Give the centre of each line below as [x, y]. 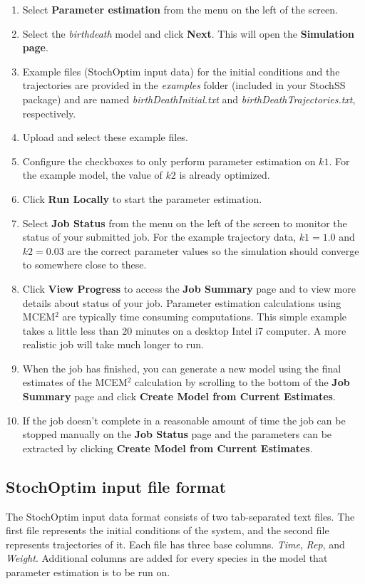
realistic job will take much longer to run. [113, 344]
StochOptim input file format [116, 486]
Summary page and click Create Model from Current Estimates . [179, 396]
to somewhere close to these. [84, 265]
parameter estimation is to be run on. [88, 572]
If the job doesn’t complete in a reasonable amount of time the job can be [184, 420]
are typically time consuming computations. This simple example [205, 317]
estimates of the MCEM [75, 382]
